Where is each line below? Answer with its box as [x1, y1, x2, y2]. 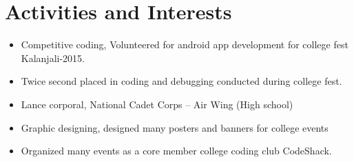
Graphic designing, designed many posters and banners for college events [21, 120, 329, 134]
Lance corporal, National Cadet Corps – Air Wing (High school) [21, 97, 293, 111]
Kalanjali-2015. [21, 50, 85, 65]
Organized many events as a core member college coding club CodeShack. [21, 143, 332, 158]
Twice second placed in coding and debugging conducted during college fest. [21, 74, 342, 88]
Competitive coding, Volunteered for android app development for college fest [21, 37, 348, 52]
